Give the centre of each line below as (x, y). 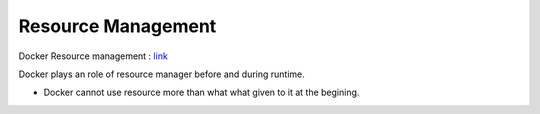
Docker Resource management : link (93, 56)
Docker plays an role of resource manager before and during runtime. (161, 74)
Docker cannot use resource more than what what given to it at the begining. (201, 92)
